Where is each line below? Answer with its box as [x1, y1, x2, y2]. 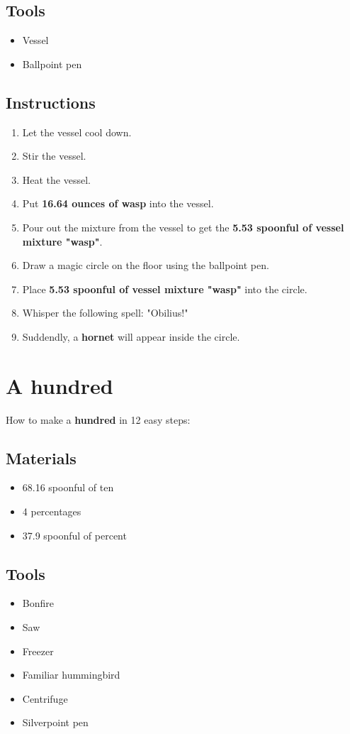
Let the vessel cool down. [22, 124, 132, 139]
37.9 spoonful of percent [22, 527, 127, 542]
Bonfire [22, 596, 54, 610]
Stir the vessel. [22, 148, 86, 163]
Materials [6, 447, 77, 469]
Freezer [22, 643, 54, 658]
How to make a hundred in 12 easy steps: [6, 412, 191, 427]
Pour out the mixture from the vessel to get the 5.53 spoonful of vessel [22, 219, 344, 234]
